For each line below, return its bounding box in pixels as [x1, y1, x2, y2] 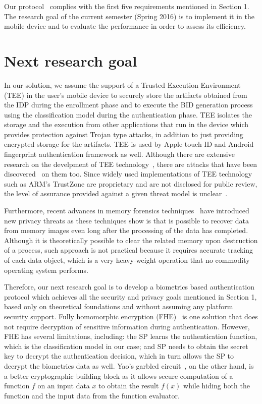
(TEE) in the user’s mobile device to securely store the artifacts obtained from [4, 89, 247, 100]
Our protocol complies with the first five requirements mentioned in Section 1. [4, 1, 249, 11]
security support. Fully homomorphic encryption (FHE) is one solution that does [4, 311, 258, 321]
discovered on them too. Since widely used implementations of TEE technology [4, 168, 252, 179]
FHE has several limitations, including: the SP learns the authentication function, [4, 331, 257, 341]
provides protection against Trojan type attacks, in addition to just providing [4, 129, 243, 139]
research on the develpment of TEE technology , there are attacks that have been [4, 158, 257, 169]
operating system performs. [4, 264, 88, 275]
